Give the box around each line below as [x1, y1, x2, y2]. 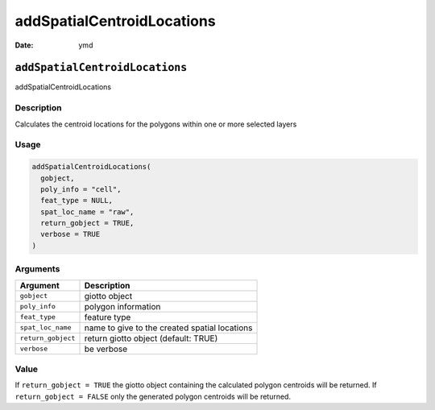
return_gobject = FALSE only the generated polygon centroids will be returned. [14, 391, 292, 401]
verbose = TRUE [40, 230, 101, 239]
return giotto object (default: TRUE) [84, 333, 218, 344]
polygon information [84, 300, 161, 312]
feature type [84, 311, 131, 322]
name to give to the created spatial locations [84, 322, 253, 333]
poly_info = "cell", [40, 184, 122, 193]
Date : [14, 40, 34, 50]
